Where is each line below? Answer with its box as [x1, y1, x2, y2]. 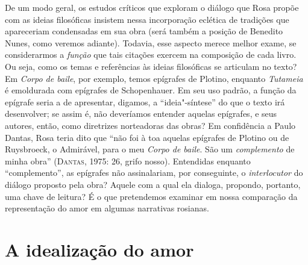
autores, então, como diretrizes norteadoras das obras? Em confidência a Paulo [5, 119, 296, 131]
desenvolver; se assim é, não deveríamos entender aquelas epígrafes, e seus [5, 107, 277, 120]
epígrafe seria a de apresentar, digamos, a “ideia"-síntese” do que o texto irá [5, 95, 285, 108]
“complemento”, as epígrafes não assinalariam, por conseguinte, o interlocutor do [5, 166, 303, 179]
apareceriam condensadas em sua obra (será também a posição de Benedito [5, 25, 283, 37]
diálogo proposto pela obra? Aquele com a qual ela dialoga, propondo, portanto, [5, 178, 301, 190]
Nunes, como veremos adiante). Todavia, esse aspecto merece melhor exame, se [5, 36, 297, 49]
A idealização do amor [5, 237, 194, 261]
